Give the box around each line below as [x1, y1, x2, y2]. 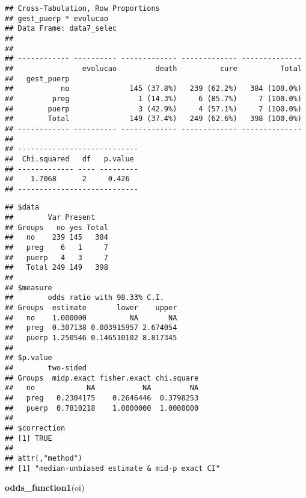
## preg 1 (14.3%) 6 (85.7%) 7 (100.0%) [5, 94, 302, 103]
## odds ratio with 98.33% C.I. [5, 293, 164, 302]
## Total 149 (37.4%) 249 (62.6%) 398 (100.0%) [5, 114, 302, 123]
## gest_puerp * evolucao [5, 14, 108, 23]
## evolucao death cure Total [5, 64, 302, 73]
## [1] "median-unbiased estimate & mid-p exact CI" [5, 464, 220, 473]
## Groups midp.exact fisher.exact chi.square [5, 373, 199, 382]
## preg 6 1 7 [5, 243, 108, 252]
